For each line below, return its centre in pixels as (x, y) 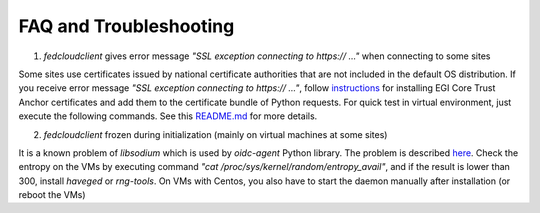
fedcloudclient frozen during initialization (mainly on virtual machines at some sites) (215, 134)
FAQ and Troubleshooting (126, 26)
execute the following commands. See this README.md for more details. (168, 116)
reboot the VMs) (52, 195)
